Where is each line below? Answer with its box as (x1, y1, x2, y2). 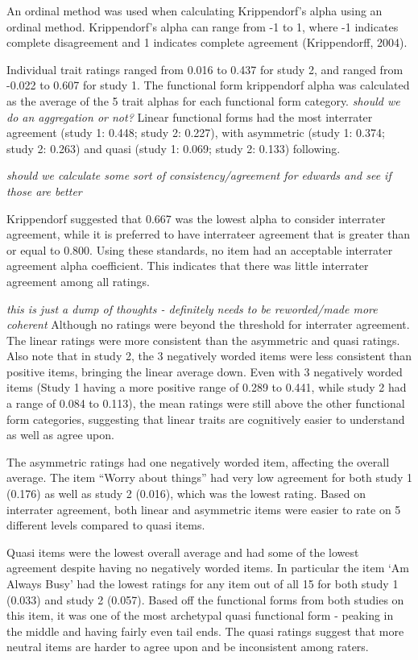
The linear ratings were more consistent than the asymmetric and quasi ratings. (6, 331, 400, 348)
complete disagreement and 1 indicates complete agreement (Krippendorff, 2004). (6, 34, 408, 51)
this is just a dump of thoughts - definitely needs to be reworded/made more (6, 300, 378, 317)
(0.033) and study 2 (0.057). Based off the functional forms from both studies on (6, 591, 404, 608)
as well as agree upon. (6, 426, 114, 443)
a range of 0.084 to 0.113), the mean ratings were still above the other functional (6, 395, 405, 412)
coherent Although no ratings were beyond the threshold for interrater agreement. (6, 316, 410, 333)
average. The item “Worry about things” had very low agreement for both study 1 (6, 469, 412, 486)
